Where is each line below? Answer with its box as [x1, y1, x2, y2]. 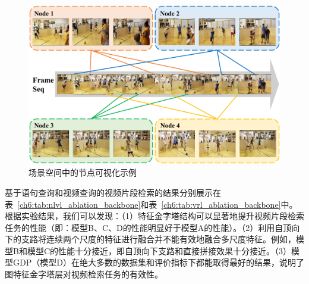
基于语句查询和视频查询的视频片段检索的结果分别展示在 [5, 186, 221, 198]
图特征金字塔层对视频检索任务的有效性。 [5, 268, 163, 280]
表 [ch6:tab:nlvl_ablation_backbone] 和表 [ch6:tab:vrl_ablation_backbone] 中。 [5, 198, 298, 210]
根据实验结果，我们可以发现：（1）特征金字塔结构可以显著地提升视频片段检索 [5, 210, 304, 222]
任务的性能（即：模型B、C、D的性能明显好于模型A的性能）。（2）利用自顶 [5, 221, 292, 233]
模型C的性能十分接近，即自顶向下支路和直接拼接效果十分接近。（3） [27, 244, 292, 257]
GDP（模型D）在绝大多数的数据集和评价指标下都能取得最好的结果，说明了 [12, 256, 304, 269]
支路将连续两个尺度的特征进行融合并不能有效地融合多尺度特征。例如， [21, 233, 296, 245]
